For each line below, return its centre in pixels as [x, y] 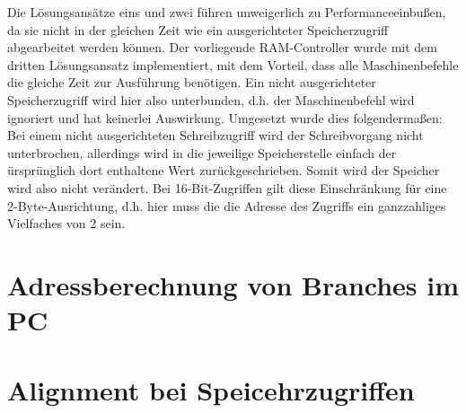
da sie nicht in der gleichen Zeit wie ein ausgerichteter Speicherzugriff [198, 29]
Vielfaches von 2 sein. [66, 223]
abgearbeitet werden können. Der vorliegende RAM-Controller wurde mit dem [222, 47]
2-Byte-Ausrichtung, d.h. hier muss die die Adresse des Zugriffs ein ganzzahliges [227, 205]
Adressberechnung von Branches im [233, 284]
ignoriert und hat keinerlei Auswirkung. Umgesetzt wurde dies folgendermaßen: [225, 117]
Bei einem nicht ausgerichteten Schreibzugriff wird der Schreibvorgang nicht [215, 135]
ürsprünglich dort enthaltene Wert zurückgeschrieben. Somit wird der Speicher [224, 170]
